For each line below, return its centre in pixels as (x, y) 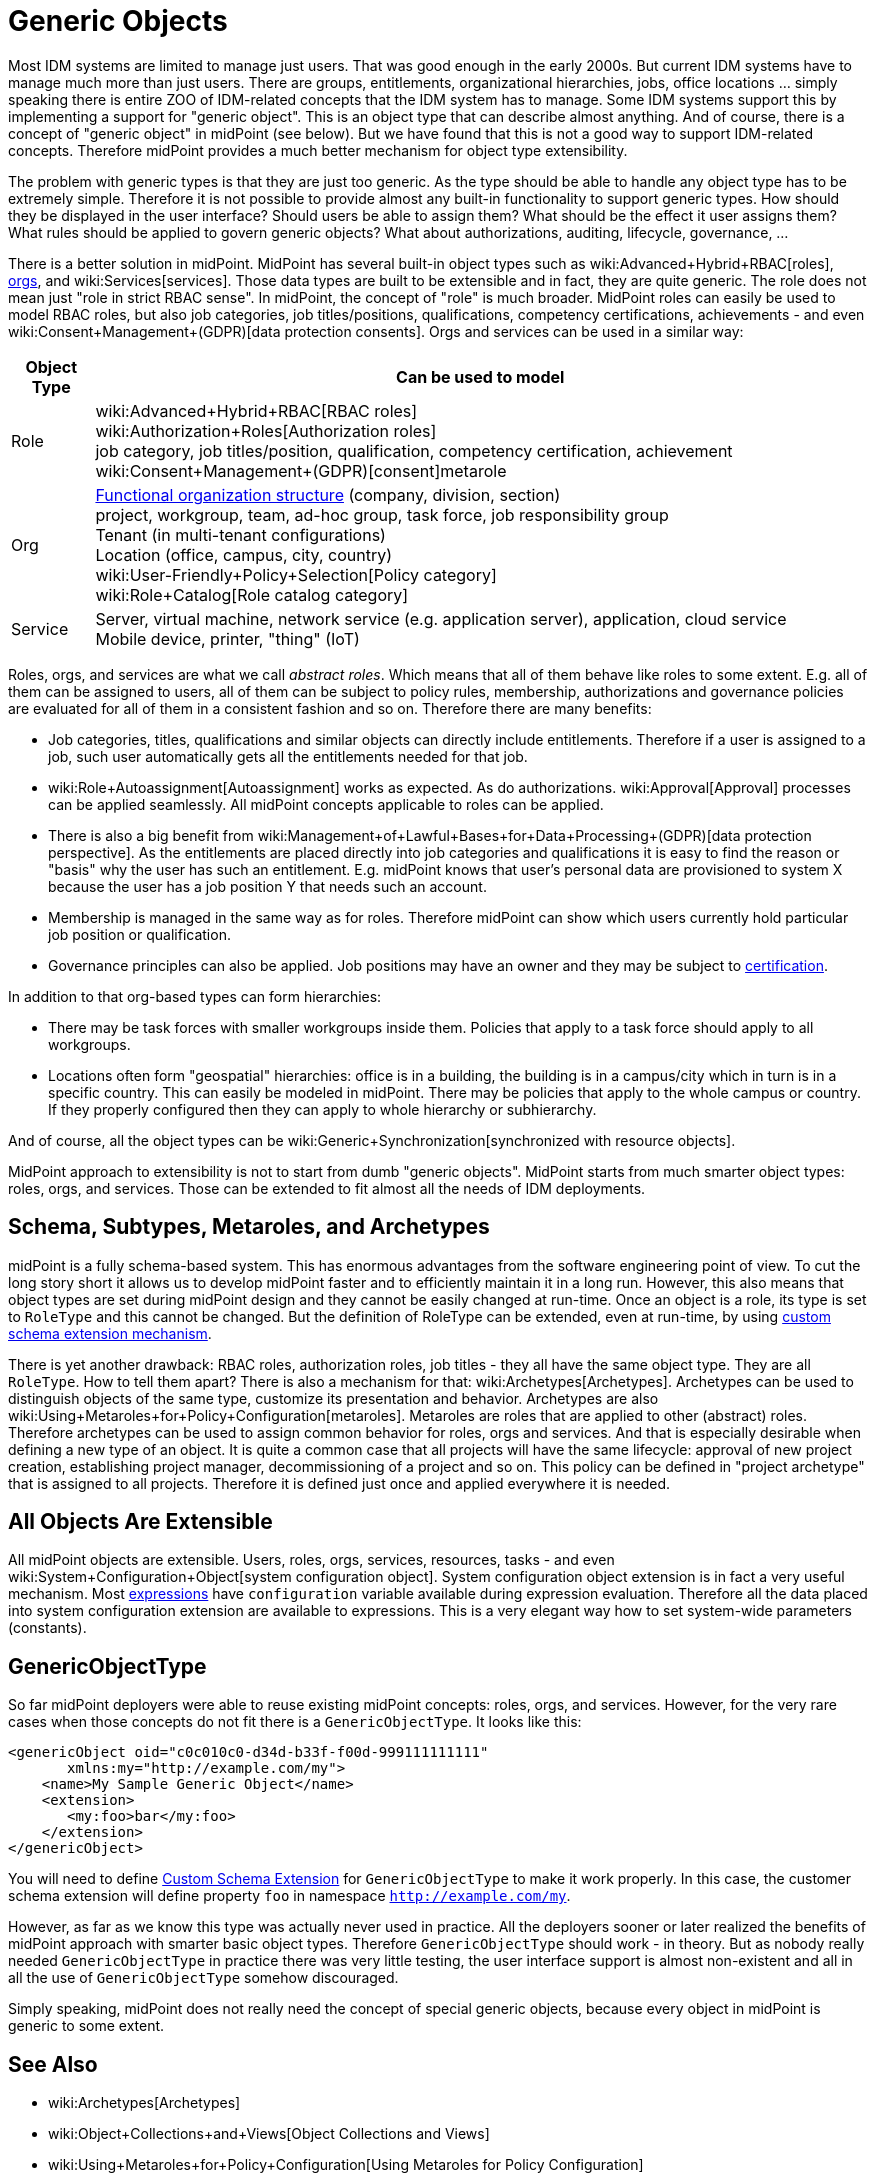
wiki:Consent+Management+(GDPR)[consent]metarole (301, 470)
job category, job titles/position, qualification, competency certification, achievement (414, 450)
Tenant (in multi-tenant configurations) (240, 534)
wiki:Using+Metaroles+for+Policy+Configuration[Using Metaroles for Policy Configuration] (346, 2165)
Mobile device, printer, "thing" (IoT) (227, 638)
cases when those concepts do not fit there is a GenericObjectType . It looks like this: (295, 1722)
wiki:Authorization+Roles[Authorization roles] (266, 430)
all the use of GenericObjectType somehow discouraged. (203, 1978)
